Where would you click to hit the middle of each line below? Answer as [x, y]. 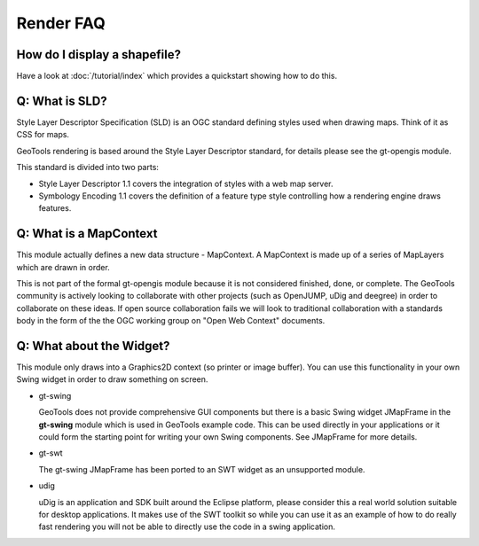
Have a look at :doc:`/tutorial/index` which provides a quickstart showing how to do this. [177, 76]
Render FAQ [61, 23]
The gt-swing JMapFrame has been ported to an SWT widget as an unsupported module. [202, 469]
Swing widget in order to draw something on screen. [112, 379]
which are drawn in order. [63, 267]
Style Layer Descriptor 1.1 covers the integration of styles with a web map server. [186, 183]
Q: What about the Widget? [93, 346]
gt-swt [51, 453]
